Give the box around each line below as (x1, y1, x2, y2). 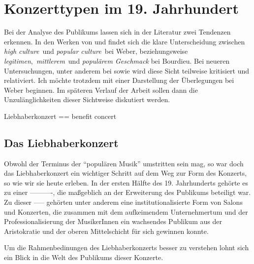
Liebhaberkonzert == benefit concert (4, 111, 117, 121)
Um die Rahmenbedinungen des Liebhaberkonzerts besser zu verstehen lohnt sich (4, 242, 249, 253)
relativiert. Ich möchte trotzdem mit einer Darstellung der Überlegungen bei (4, 75, 234, 85)
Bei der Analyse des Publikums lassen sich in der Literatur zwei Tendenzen (4, 27, 231, 37)
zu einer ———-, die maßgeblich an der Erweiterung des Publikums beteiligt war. (4, 187, 251, 197)
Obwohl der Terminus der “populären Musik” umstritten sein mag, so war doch (4, 158, 244, 168)
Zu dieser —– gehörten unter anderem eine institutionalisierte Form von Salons (4, 197, 243, 207)
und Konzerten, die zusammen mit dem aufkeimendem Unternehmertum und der (4, 206, 248, 217)
